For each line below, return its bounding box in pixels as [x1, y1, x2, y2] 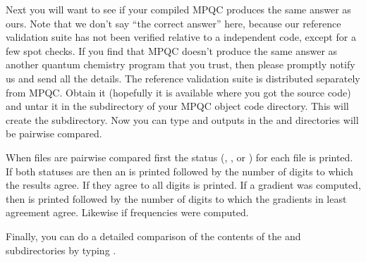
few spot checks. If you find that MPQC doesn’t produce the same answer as [6, 43, 338, 58]
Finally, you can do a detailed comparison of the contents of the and [6, 228, 301, 243]
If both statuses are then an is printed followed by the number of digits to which [6, 163, 353, 178]
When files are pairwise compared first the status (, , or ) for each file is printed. [6, 149, 353, 164]
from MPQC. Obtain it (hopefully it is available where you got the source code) [6, 85, 351, 99]
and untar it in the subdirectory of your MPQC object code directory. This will [6, 99, 349, 113]
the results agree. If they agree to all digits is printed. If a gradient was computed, [6, 177, 361, 192]
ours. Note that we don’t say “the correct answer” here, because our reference [6, 15, 341, 30]
